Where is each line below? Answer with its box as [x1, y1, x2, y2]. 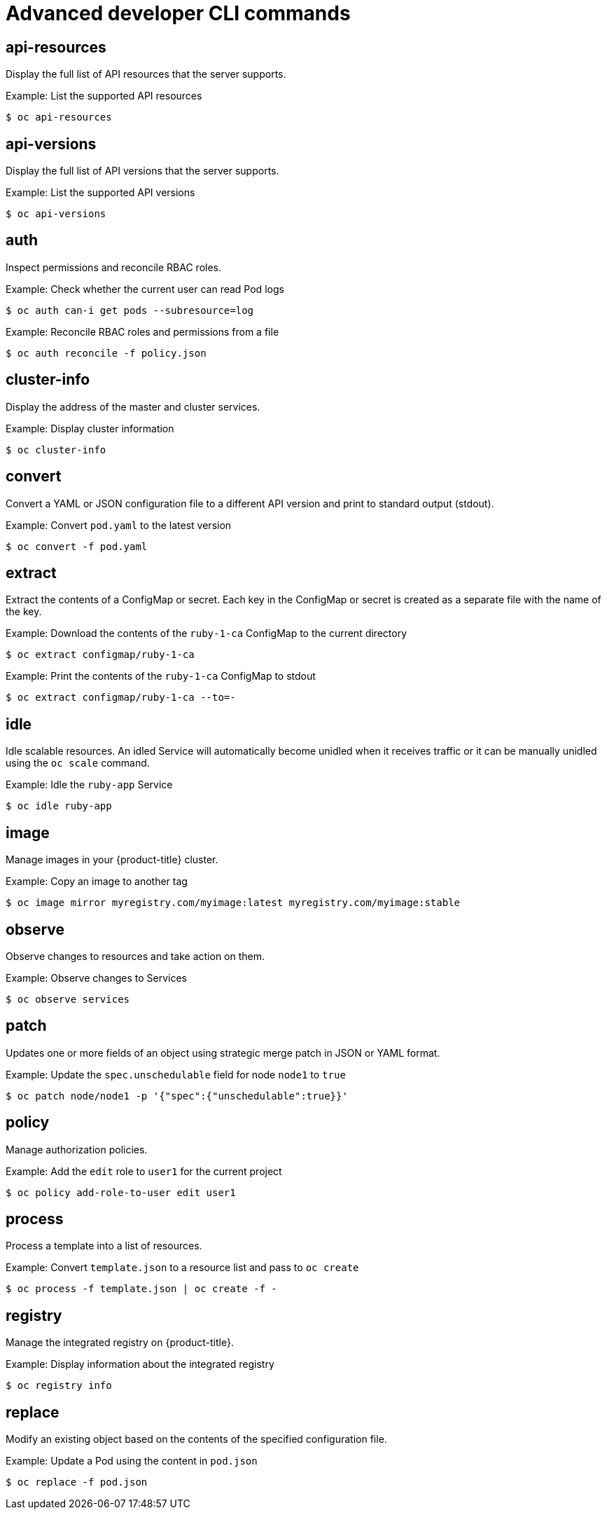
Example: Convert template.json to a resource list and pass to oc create [6, 1261, 359, 1274]
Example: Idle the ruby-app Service [6, 779, 173, 791]
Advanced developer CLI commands [6, 1, 351, 25]
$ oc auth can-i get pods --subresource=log [6, 304, 254, 316]
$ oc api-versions [6, 208, 106, 220]
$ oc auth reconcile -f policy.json [6, 347, 207, 359]
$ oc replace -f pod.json [6, 1476, 148, 1488]
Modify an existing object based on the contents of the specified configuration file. [6, 1433, 387, 1446]
